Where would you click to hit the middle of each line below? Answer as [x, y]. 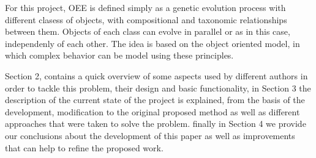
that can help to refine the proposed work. [84, 147]
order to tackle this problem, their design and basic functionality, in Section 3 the [158, 88]
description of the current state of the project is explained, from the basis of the [155, 100]
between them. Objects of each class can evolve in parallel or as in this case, [148, 31]
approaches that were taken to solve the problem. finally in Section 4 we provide [156, 124]
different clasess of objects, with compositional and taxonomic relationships [146, 19]
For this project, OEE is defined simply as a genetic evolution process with [145, 7]
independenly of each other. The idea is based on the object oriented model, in [152, 43]
